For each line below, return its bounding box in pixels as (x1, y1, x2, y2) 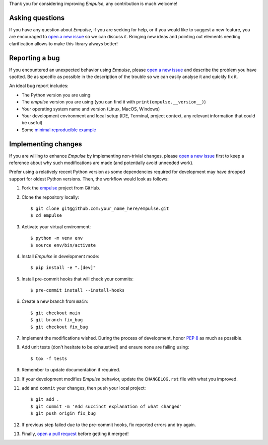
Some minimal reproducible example (21, 127, 96, 133)
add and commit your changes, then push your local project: (21, 385, 146, 391)
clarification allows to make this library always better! (9, 40, 118, 47)
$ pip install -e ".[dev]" (30, 265, 96, 270)
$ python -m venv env (30, 235, 83, 241)
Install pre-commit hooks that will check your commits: (21, 276, 134, 282)
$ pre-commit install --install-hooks (30, 287, 125, 293)
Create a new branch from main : (21, 298, 89, 304)
